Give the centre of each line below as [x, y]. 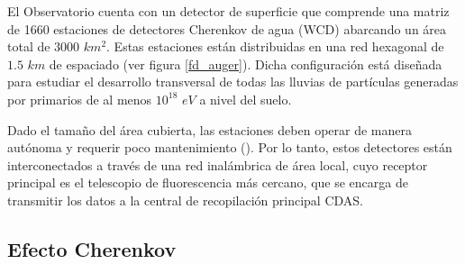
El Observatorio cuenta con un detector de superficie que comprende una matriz [228, 11]
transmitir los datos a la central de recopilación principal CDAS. [185, 200]
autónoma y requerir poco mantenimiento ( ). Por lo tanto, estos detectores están [230, 147]
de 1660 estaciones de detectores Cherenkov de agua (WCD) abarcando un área [227, 28]
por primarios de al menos [80, 99]
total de [29, 46]
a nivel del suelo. [246, 99]
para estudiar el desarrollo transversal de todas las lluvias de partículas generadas [233, 82]
